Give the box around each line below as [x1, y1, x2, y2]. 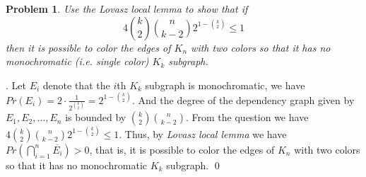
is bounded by [65, 110, 126, 125]
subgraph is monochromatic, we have [145, 77, 305, 92]
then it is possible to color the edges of [6, 40, 171, 55]
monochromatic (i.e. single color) [6, 54, 149, 69]
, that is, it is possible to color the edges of [89, 142, 275, 156]
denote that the [42, 77, 110, 92]
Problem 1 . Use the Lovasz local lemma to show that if [6, 1, 248, 16]
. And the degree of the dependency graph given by [131, 92, 355, 107]
